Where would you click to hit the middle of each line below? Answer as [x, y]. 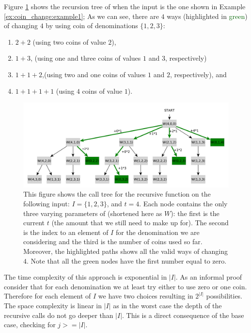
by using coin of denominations [92, 25]
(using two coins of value [69, 42]
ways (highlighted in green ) [207, 16]
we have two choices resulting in [146, 296]
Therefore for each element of [47, 296]
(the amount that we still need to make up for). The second [140, 223]
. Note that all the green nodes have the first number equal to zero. [127, 260]
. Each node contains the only [183, 204]
